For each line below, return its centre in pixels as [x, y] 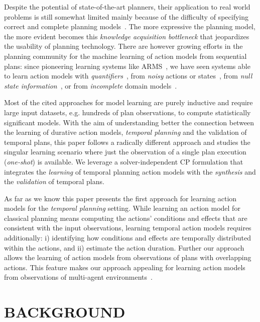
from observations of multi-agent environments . [78, 277]
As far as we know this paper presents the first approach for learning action [120, 198]
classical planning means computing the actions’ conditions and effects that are [126, 218]
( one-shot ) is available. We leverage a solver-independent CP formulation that [124, 161]
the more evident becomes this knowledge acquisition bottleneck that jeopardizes [127, 36]
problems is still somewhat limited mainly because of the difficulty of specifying [126, 16]
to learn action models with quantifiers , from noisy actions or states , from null [128, 76]
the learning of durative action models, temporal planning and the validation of [125, 132]
